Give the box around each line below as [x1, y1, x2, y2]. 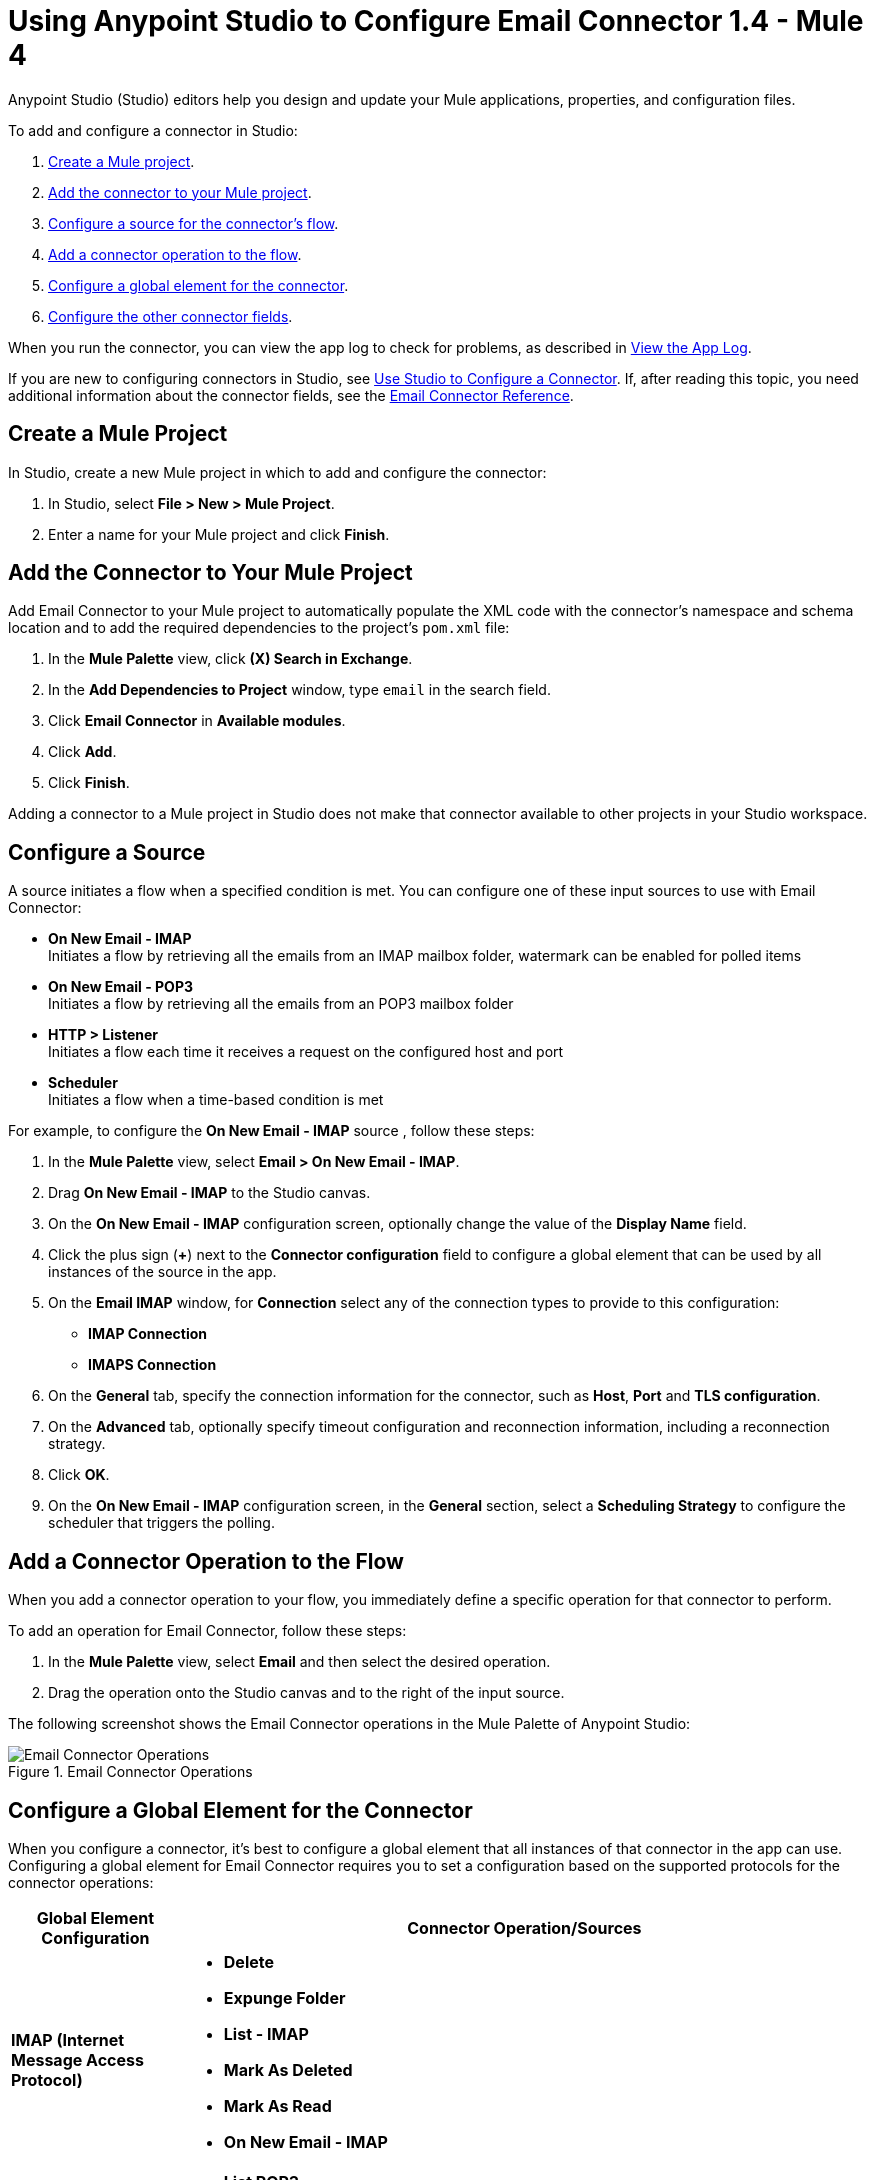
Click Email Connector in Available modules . [48, 712, 346, 730]
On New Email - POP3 [48, 978, 193, 996]
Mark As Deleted [223, 2059, 353, 2080]
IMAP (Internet [11, 2029, 125, 2050]
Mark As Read [223, 2095, 332, 2116]
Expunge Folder [223, 1987, 346, 2008]
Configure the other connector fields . [48, 307, 293, 325]
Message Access [11, 2049, 144, 2070]
